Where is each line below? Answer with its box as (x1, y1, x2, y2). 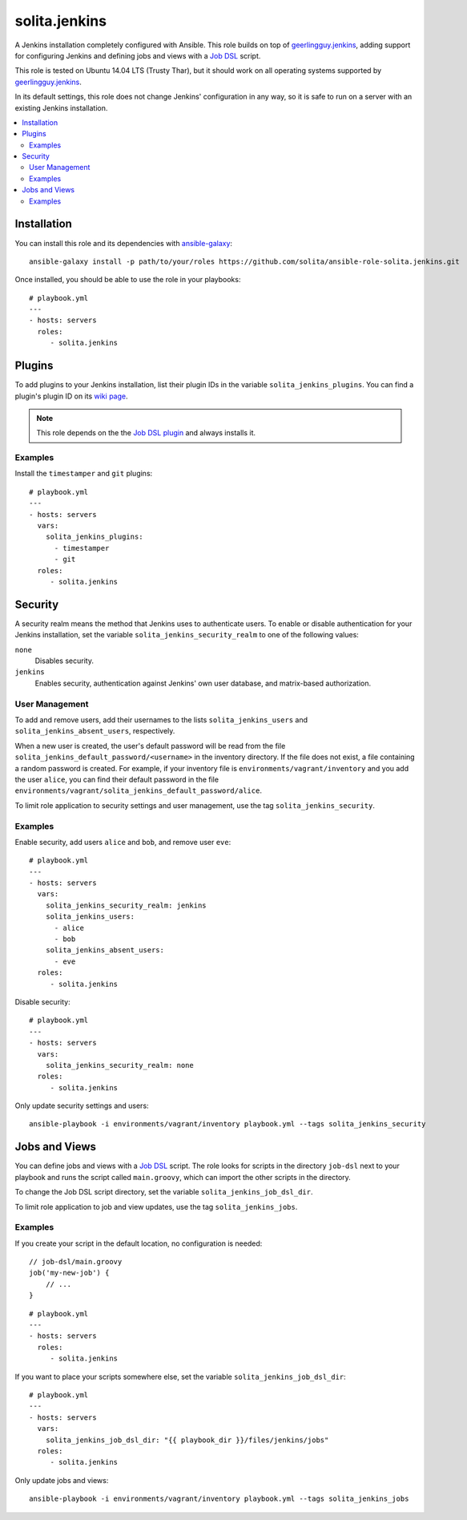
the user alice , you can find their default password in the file (14, 774, 219, 784)
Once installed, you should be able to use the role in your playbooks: (14, 275, 241, 285)
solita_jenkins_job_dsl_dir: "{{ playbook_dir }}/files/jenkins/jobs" (45, 1435, 329, 1445)
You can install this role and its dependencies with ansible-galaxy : (14, 238, 232, 248)
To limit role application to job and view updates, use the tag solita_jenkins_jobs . (14, 1202, 298, 1211)
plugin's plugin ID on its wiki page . (14, 391, 128, 401)
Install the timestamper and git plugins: (14, 469, 153, 479)
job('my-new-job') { (29, 1268, 110, 1278)
